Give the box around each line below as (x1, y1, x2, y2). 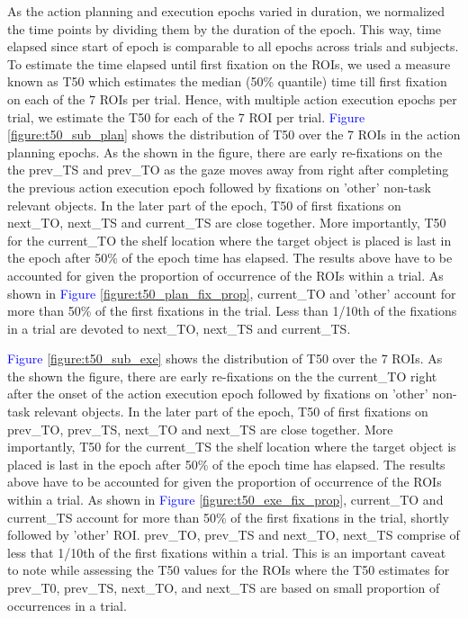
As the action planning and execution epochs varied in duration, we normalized (7, 2, 445, 20)
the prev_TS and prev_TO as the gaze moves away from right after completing (7, 160, 449, 179)
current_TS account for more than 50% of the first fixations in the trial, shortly (7, 507, 449, 526)
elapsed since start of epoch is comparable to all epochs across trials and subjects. (7, 37, 459, 56)
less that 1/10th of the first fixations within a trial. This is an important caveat (7, 542, 446, 561)
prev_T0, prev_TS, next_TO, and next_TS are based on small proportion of (7, 578, 440, 596)
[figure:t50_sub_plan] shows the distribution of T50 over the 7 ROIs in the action (7, 125, 461, 144)
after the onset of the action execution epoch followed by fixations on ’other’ (7, 384, 428, 403)
